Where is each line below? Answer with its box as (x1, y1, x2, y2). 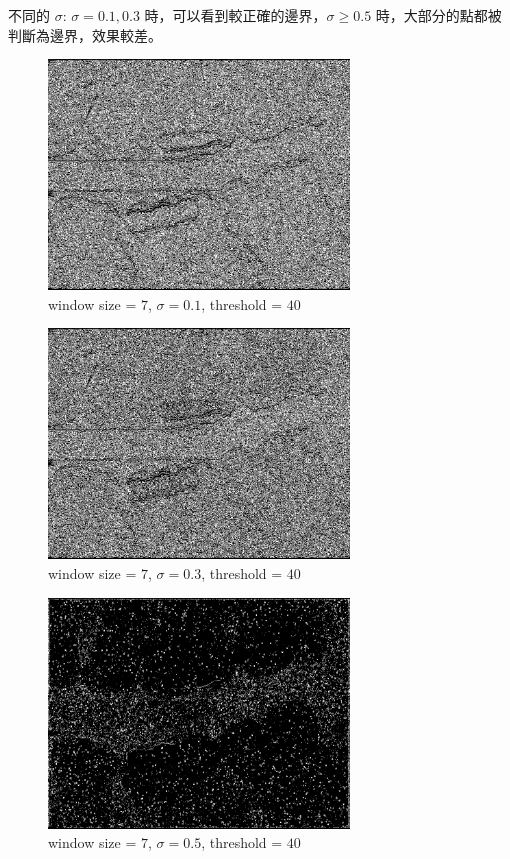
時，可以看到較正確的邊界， (144, 5, 327, 25)
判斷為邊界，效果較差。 (8, 24, 162, 45)
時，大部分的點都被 (375, 5, 502, 25)
